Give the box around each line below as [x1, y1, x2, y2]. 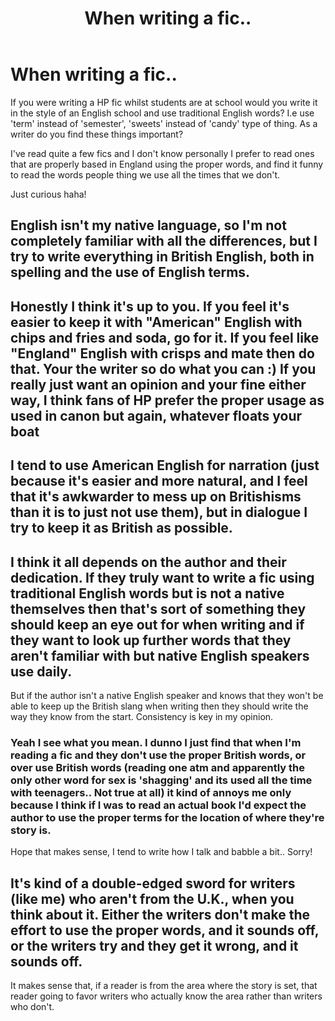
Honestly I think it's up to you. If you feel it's [10, 298, 290, 315]
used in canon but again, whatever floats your [10, 407, 303, 424]
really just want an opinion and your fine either [10, 376, 307, 393]
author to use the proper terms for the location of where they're [10, 810, 325, 824]
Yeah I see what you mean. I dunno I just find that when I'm [10, 735, 302, 749]
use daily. [10, 663, 73, 680]
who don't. [10, 1001, 55, 1013]
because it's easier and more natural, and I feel [10, 473, 308, 490]
